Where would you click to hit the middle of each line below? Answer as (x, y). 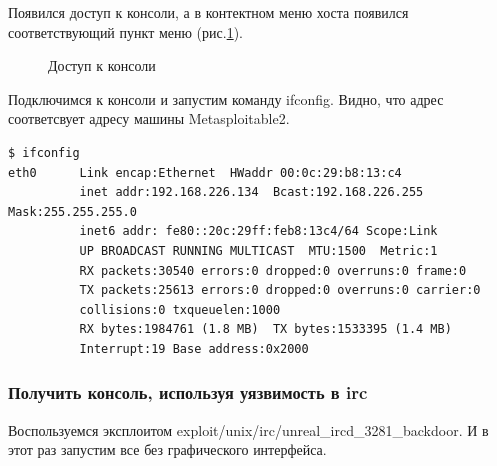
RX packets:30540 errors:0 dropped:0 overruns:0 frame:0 (273, 270)
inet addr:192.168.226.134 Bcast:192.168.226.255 (251, 192)
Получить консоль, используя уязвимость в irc (188, 392)
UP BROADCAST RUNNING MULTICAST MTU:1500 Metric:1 (258, 250)
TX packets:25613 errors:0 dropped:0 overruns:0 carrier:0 (280, 290)
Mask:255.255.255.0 (72, 211)
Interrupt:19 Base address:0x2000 (194, 348)
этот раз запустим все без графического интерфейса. (167, 449)
